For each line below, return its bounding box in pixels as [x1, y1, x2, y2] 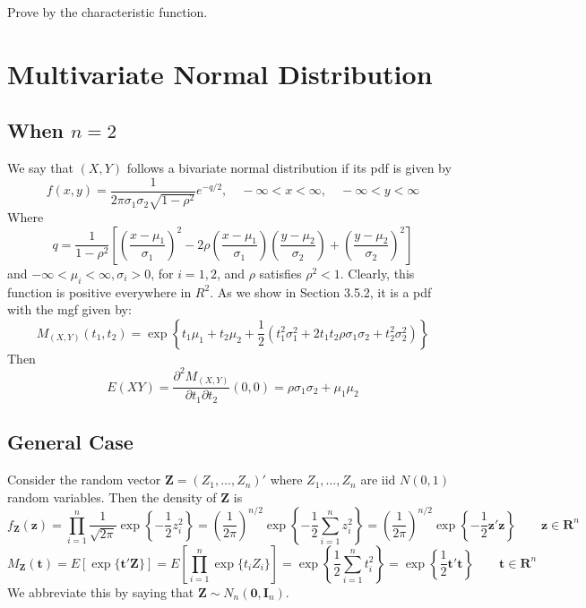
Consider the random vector [7, 470, 161, 489]
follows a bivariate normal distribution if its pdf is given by [126, 158, 452, 177]
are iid [360, 470, 396, 489]
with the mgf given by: [7, 300, 132, 319]
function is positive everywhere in [7, 282, 192, 301]
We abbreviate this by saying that [7, 582, 194, 601]
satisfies [259, 263, 302, 282]
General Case [7, 428, 134, 456]
